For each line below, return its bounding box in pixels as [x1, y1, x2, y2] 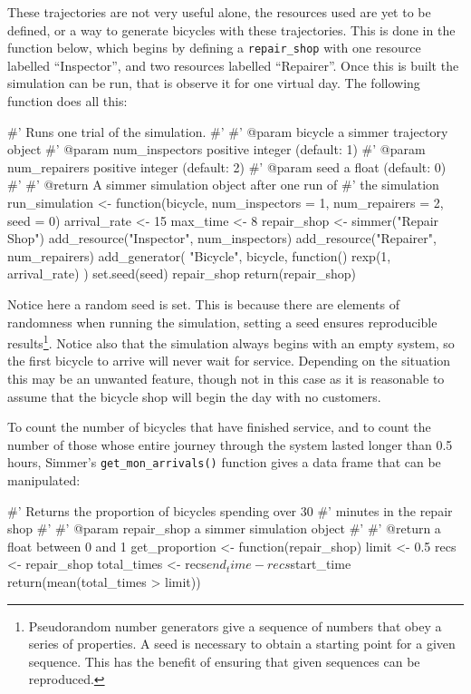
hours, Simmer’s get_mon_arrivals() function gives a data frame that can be [7, 453, 441, 472]
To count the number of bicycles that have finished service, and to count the [7, 417, 431, 436]
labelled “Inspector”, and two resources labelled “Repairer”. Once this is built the [7, 55, 459, 74]
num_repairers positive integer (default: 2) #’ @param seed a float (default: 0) [7, 157, 447, 176]
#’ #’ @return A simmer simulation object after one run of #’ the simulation [7, 175, 439, 194]
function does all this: [7, 92, 128, 111]
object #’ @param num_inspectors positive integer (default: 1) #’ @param [7, 140, 426, 159]
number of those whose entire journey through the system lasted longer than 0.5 [7, 435, 453, 454]
